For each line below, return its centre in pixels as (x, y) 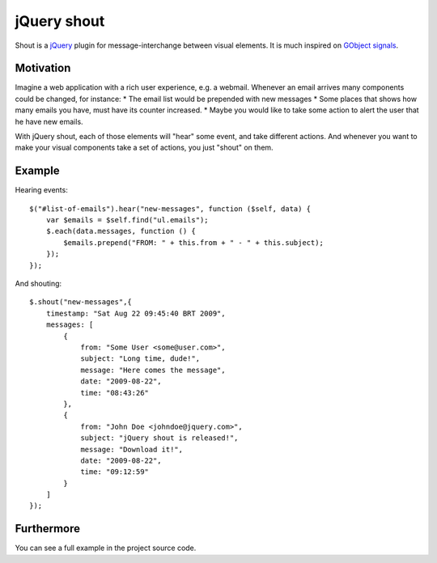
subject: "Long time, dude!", (140, 359)
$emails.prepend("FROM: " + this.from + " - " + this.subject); (193, 242)
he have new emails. (49, 121)
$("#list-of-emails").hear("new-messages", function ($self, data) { (170, 209)
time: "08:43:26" (115, 393)
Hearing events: (41, 190)
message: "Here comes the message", (153, 370)
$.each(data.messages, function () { (121, 231)
